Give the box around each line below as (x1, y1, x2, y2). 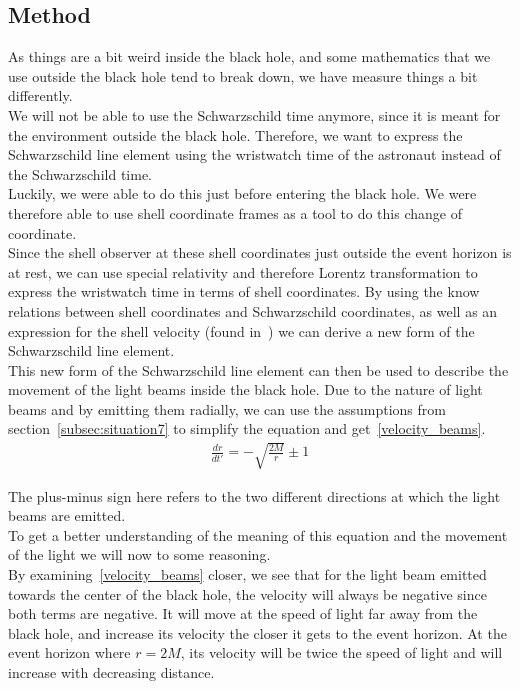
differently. (8, 85, 73, 106)
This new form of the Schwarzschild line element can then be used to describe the (8, 359, 509, 380)
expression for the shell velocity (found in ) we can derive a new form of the (8, 320, 475, 341)
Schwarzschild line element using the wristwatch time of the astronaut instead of (8, 144, 501, 165)
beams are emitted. (8, 505, 126, 526)
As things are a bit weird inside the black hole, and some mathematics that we (8, 46, 491, 67)
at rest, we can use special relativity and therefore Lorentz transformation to (8, 261, 478, 282)
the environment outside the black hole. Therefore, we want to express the (8, 124, 463, 145)
